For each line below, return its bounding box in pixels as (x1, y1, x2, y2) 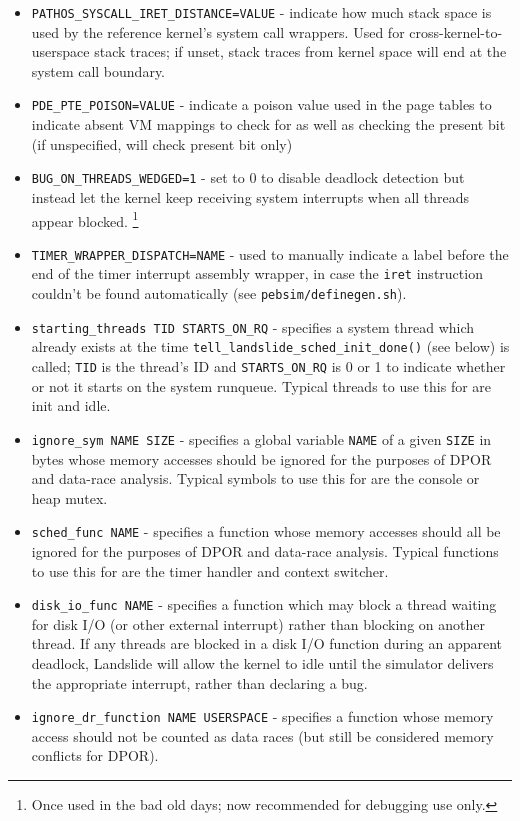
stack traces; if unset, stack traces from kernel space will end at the (94, 41, 507, 62)
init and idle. (31, 395, 111, 416)
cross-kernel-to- (409, 21, 503, 42)
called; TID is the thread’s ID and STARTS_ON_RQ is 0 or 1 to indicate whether (31, 356, 506, 377)
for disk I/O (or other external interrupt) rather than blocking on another (31, 613, 485, 634)
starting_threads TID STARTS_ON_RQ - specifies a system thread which (31, 316, 475, 337)
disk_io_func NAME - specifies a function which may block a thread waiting (31, 594, 497, 615)
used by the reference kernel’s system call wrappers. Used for (31, 21, 405, 42)
